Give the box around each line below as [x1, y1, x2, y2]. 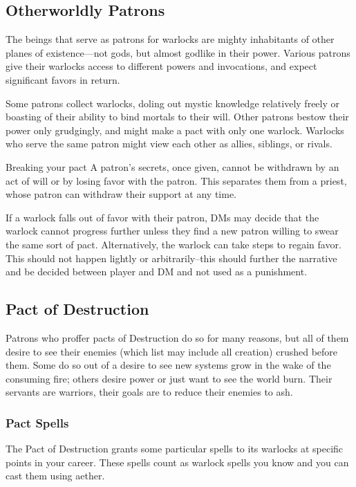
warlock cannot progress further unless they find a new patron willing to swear [6, 223, 339, 238]
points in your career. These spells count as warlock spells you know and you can [6, 454, 349, 469]
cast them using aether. [6, 468, 105, 483]
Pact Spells [6, 414, 69, 431]
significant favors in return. [6, 72, 120, 86]
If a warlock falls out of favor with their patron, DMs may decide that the [6, 210, 319, 224]
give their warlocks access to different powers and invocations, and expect [6, 59, 317, 73]
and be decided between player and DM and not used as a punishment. [6, 264, 308, 279]
